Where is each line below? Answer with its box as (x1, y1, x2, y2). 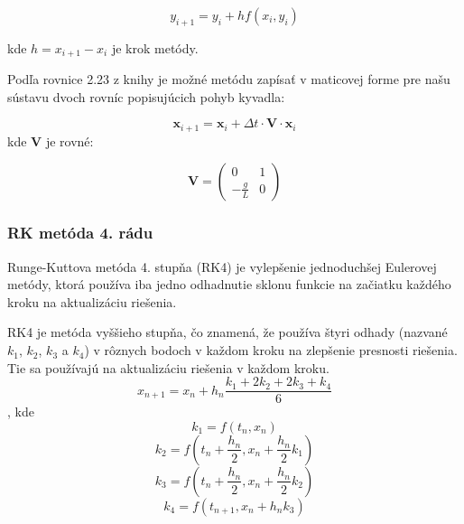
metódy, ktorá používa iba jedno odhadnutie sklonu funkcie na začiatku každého (7, 275, 451, 294)
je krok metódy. (111, 38, 199, 57)
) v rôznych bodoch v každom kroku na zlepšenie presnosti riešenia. (84, 341, 458, 360)
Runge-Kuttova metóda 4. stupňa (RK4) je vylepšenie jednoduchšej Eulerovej (7, 257, 437, 276)
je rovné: (45, 131, 94, 150)
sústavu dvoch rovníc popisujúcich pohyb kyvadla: (7, 87, 285, 106)
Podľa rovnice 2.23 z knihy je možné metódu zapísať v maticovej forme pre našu (7, 70, 450, 89)
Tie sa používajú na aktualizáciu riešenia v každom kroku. (7, 358, 329, 377)
